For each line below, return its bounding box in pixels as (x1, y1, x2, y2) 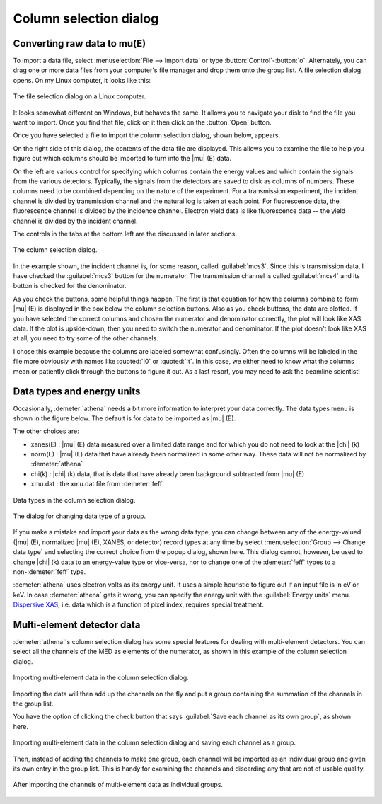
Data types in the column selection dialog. (13, 495, 136, 504)
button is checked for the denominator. (13, 282, 127, 290)
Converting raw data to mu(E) (13, 38, 146, 50)
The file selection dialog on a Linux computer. (13, 92, 146, 100)
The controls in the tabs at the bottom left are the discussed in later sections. (13, 229, 237, 238)
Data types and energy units (13, 386, 141, 398)
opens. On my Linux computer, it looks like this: (13, 76, 151, 84)
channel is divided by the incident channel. (13, 217, 138, 225)
